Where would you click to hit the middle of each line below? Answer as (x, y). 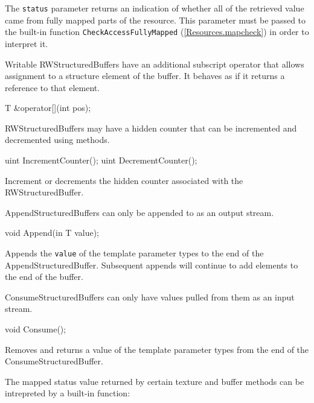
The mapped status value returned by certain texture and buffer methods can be (155, 381)
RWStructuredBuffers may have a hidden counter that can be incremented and (151, 128)
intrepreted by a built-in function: (68, 393)
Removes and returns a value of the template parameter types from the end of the (157, 349)
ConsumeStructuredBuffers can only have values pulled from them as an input (150, 297)
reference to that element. (53, 87)
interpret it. (27, 43)
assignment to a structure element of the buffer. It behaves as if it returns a (145, 76)
